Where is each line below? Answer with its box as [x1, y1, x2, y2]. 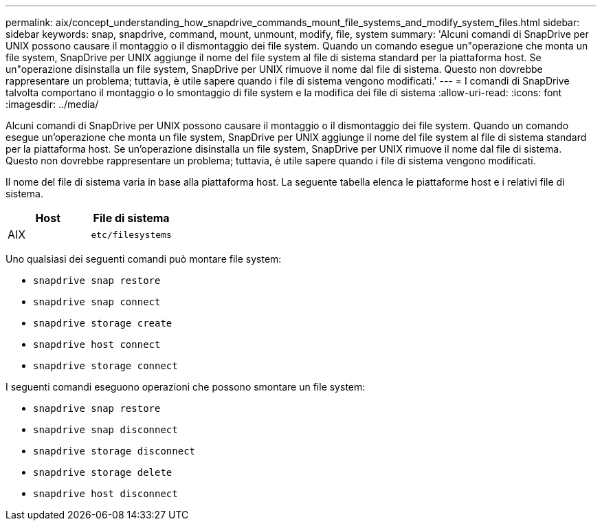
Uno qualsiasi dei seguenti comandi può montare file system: [5, 253, 282, 265]
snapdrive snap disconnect [33, 424, 178, 435]
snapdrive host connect [33, 339, 161, 350]
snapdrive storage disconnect [33, 446, 196, 457]
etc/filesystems [91, 229, 172, 240]
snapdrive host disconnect [33, 488, 178, 499]
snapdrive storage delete [33, 467, 172, 478]
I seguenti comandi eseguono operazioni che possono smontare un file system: [5, 381, 366, 393]
